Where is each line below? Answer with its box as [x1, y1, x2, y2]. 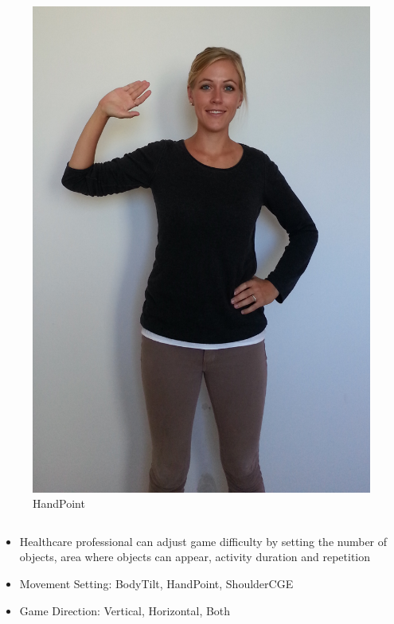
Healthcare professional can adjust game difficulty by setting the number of [19, 532, 388, 549]
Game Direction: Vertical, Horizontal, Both [19, 602, 231, 618]
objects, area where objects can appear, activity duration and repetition [19, 548, 371, 565]
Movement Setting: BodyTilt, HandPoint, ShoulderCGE [19, 575, 294, 592]
